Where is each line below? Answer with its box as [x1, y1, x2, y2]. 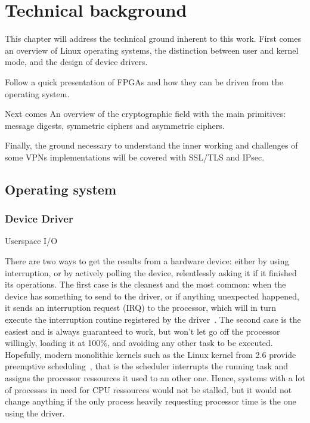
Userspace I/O [5, 234, 58, 247]
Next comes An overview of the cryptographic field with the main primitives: [5, 107, 286, 120]
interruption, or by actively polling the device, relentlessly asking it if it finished [5, 266, 297, 279]
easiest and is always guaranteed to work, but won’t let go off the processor [5, 325, 280, 337]
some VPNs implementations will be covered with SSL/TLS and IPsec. [5, 150, 265, 163]
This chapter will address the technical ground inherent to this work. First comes [5, 32, 302, 45]
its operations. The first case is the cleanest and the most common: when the [5, 278, 286, 291]
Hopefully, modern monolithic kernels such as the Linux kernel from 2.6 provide [5, 348, 296, 360]
